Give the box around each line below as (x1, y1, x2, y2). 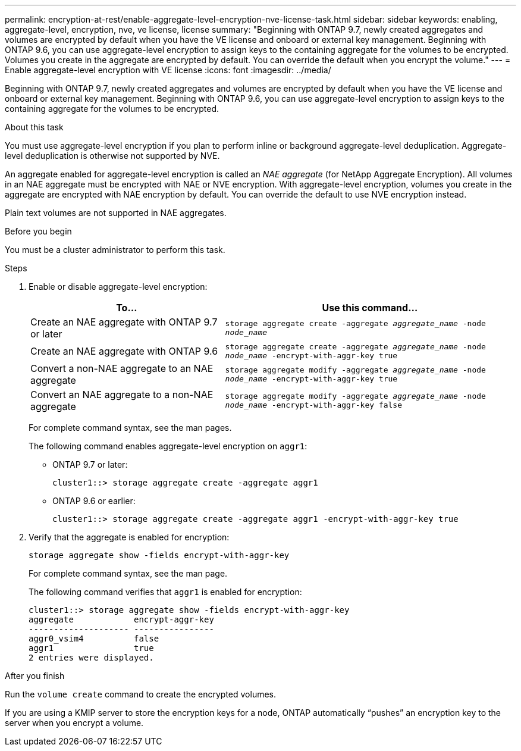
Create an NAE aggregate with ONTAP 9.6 (30, 345, 218, 357)
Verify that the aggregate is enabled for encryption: (29, 532, 230, 542)
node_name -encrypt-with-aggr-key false (225, 400, 403, 409)
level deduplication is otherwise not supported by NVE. (5, 151, 220, 161)
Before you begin (5, 226, 72, 236)
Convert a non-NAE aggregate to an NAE (30, 362, 214, 374)
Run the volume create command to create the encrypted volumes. (5, 689, 277, 699)
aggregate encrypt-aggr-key (29, 615, 214, 624)
